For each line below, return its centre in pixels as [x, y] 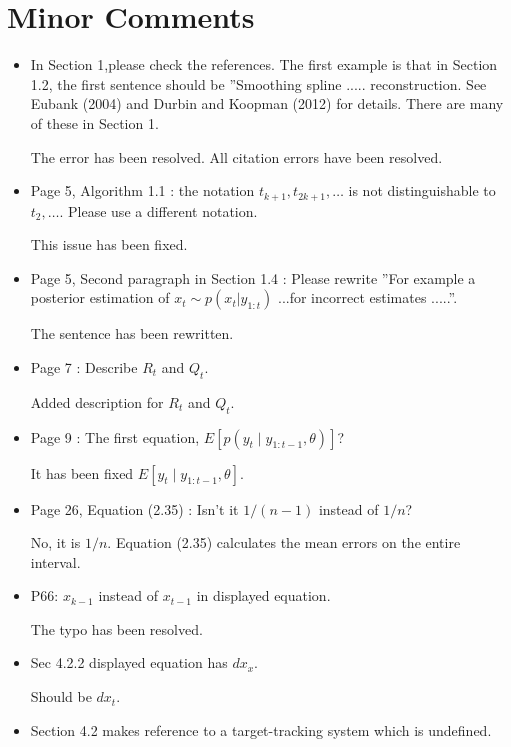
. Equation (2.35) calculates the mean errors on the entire [284, 542]
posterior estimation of [100, 297]
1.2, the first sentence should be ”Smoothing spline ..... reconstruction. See [258, 83]
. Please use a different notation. [158, 210]
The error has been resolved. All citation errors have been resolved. [236, 156]
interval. [55, 561]
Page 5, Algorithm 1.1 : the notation [142, 190]
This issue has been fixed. [109, 244]
